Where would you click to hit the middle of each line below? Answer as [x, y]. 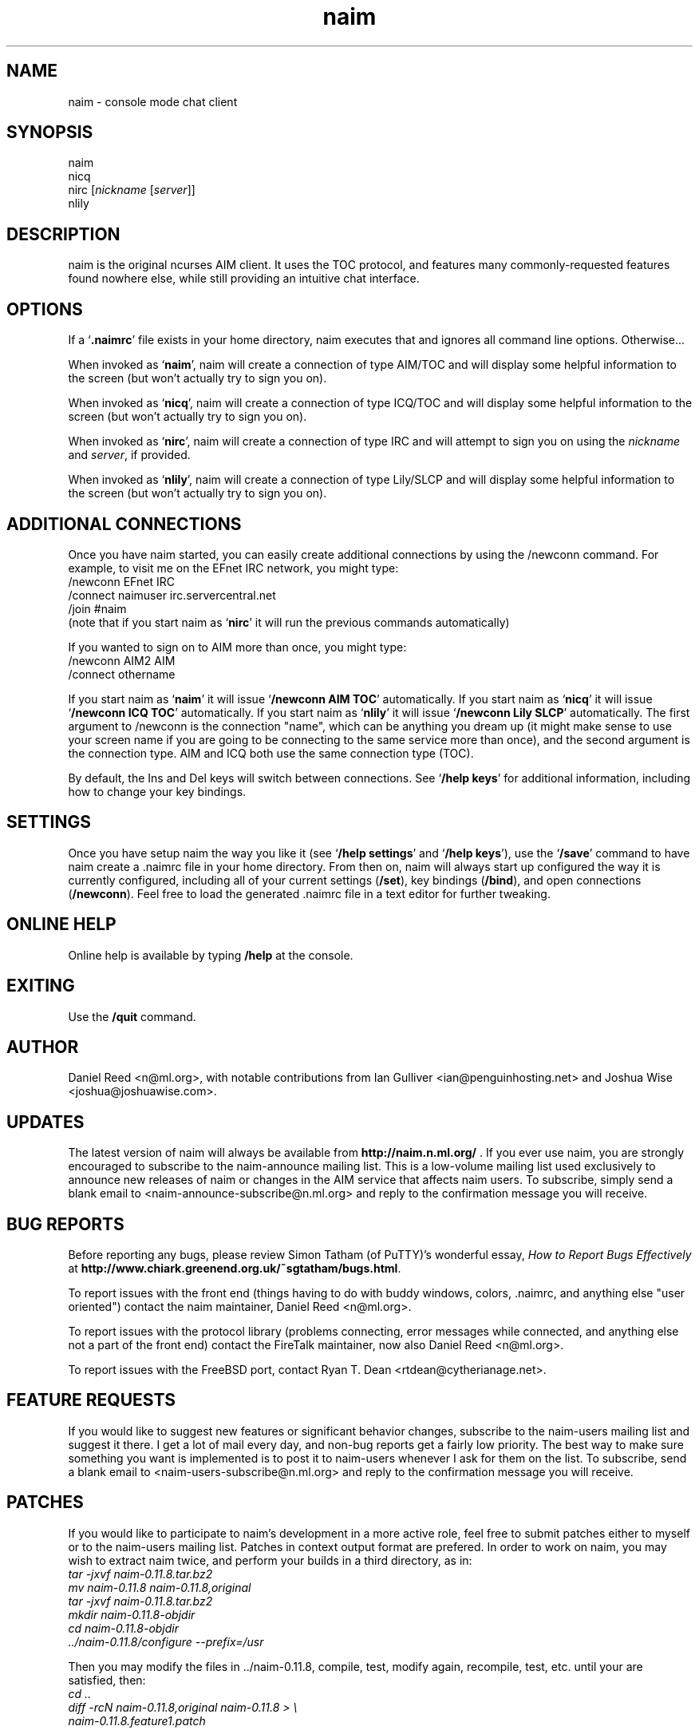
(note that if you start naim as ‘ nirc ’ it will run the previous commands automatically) [289, 622]
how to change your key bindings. [157, 791]
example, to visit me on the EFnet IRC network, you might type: [233, 568]
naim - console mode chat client [153, 101]
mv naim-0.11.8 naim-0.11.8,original [160, 1587]
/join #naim [97, 608]
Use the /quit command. [132, 1016]
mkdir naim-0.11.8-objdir [132, 1614]
